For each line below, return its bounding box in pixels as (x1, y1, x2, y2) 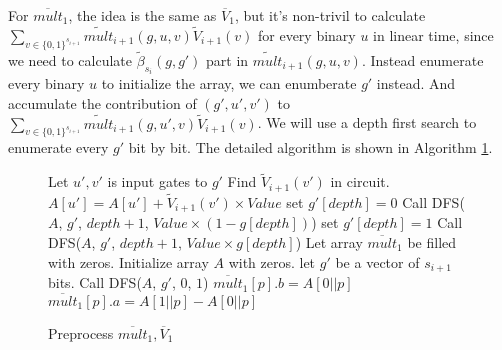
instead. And (376, 73, 456, 94)
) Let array (295, 232, 363, 252)
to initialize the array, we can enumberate (101, 73, 357, 94)
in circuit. (330, 171, 390, 192)
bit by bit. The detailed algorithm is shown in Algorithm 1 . (128, 137, 493, 158)
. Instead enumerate (361, 49, 484, 70)
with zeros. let (228, 251, 316, 272)
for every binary (258, 24, 356, 45)
